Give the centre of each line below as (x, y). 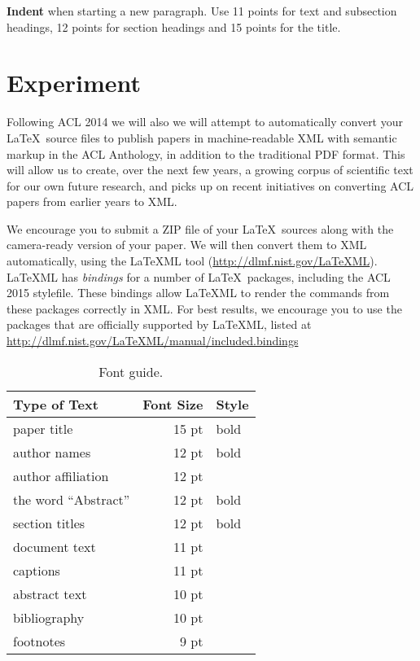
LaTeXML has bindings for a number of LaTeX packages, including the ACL (199, 276)
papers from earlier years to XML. (92, 201)
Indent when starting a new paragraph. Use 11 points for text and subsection (202, 11)
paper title (43, 428)
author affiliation (61, 475)
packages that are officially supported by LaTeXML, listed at (159, 324)
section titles (49, 523)
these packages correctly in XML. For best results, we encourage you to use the (204, 308)
